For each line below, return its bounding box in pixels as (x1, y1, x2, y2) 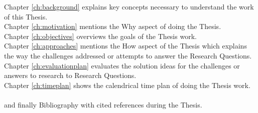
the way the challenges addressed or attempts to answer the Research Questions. (4, 50, 252, 60)
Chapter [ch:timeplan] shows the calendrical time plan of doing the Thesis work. (4, 79, 250, 90)
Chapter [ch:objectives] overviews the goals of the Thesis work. (4, 30, 197, 41)
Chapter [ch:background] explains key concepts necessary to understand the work (4, 1, 254, 11)
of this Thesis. (4, 11, 48, 21)
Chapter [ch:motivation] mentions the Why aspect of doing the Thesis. (4, 21, 221, 31)
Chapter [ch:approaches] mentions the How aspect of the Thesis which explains (4, 40, 247, 51)
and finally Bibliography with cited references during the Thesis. (4, 99, 202, 109)
